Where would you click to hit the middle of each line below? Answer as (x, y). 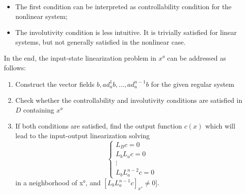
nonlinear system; (41, 16)
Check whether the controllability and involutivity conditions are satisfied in (129, 100)
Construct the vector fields (55, 84)
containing (39, 109)
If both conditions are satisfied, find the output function (99, 126)
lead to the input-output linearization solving (82, 135)
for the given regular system (193, 84)
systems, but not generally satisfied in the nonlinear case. (100, 41)
